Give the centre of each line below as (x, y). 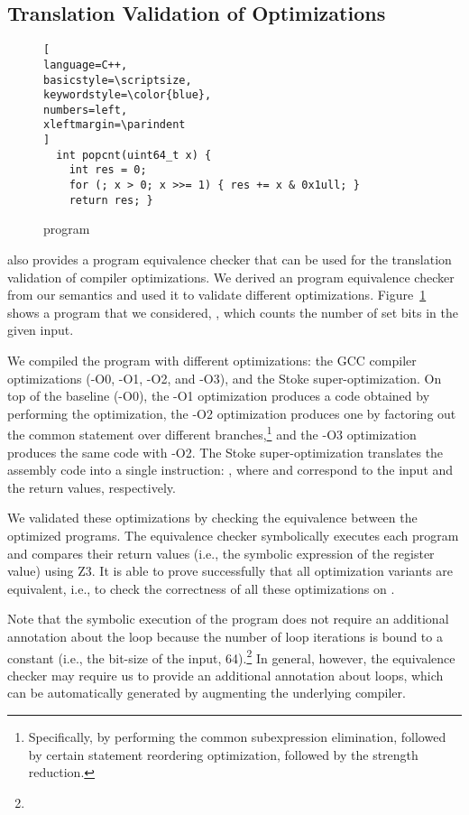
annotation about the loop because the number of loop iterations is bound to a (225, 636)
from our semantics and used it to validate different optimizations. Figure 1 (217, 295)
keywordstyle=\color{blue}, (128, 95)
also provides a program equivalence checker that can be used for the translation (230, 259)
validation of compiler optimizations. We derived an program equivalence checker (231, 277)
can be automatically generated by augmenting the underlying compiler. (207, 693)
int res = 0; (108, 170)
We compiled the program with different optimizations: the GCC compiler (212, 360)
